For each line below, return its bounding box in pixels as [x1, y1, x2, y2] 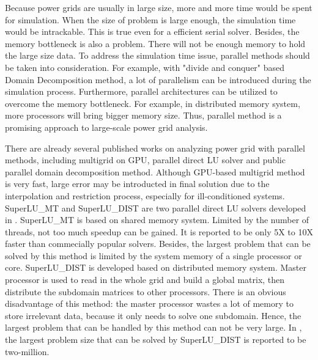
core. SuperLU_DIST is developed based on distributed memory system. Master [5, 261, 306, 274]
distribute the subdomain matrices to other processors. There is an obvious [5, 285, 286, 298]
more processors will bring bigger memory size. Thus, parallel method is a [5, 109, 282, 122]
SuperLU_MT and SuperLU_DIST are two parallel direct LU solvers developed [5, 201, 306, 214]
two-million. [5, 345, 50, 358]
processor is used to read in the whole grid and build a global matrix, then [5, 273, 285, 286]
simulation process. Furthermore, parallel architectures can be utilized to [5, 85, 278, 98]
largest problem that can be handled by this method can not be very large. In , [5, 321, 302, 334]
